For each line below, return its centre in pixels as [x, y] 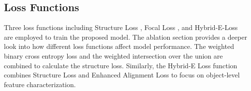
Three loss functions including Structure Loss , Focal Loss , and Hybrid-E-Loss [121, 27]
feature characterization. [40, 84]
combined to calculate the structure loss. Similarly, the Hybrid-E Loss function [121, 65]
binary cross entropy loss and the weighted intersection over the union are [113, 55]
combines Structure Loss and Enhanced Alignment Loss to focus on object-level [122, 75]
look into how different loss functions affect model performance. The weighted [119, 46]
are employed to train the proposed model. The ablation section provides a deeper [125, 37]
